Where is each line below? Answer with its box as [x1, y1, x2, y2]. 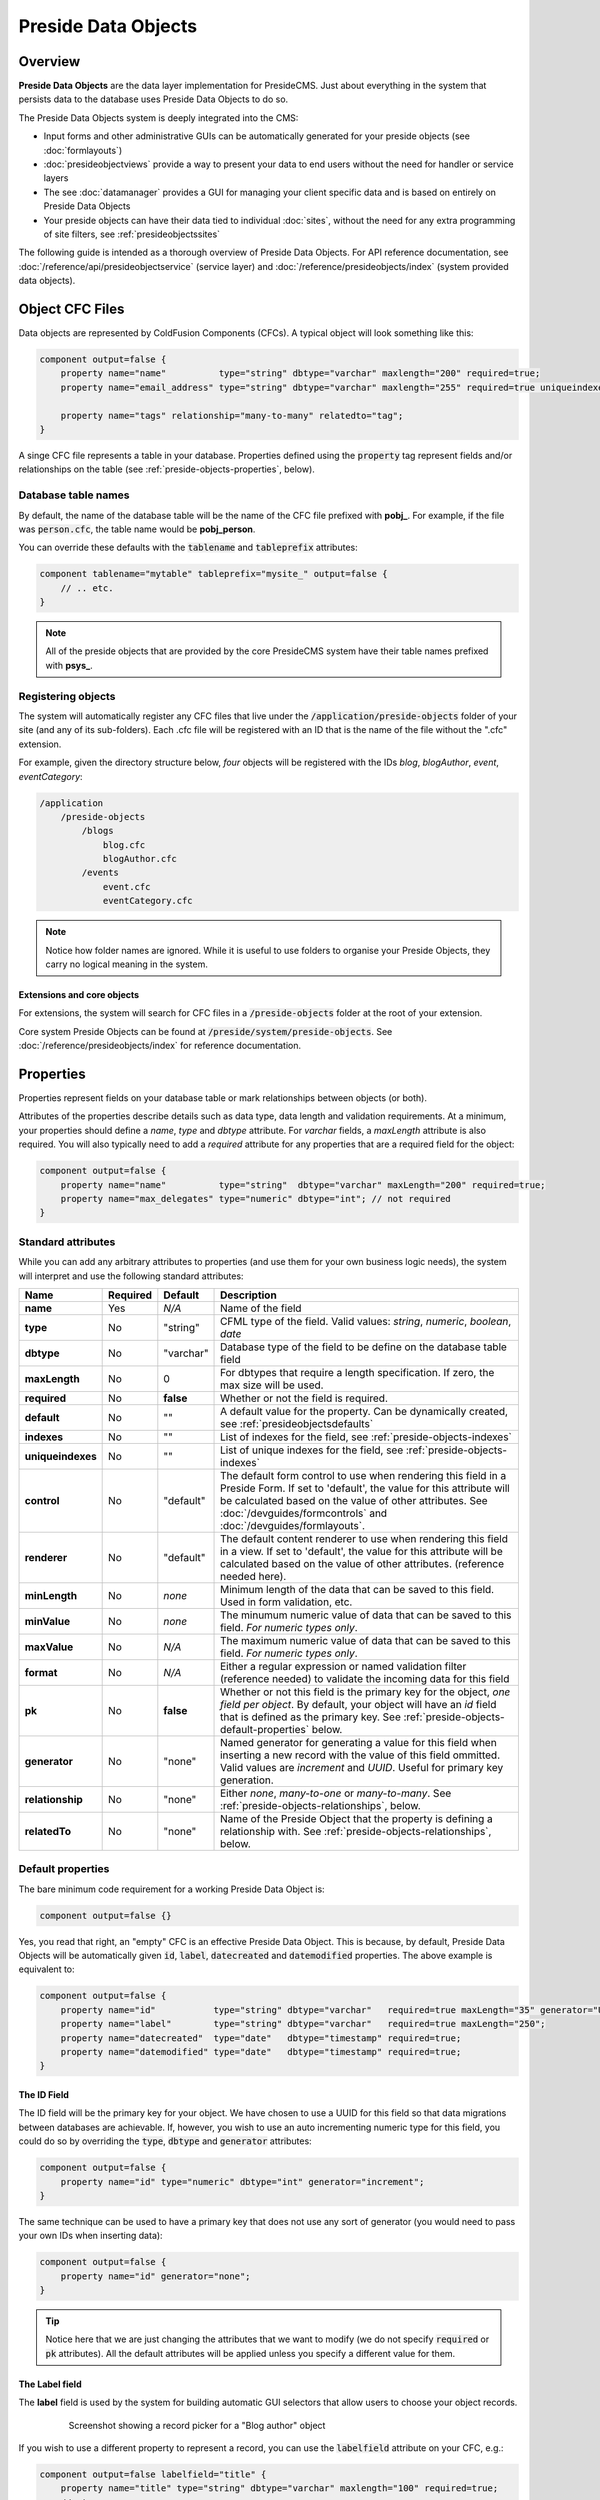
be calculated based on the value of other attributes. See [220, 1493, 489, 1507]
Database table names [18, 488, 130, 502]
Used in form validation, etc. [220, 1595, 353, 1609]
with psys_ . [45, 659, 94, 671]
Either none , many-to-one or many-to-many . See [220, 1786, 452, 1800]
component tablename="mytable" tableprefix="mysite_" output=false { [39, 568, 388, 580]
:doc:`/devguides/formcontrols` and [220, 1506, 388, 1520]
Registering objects [18, 689, 116, 703]
